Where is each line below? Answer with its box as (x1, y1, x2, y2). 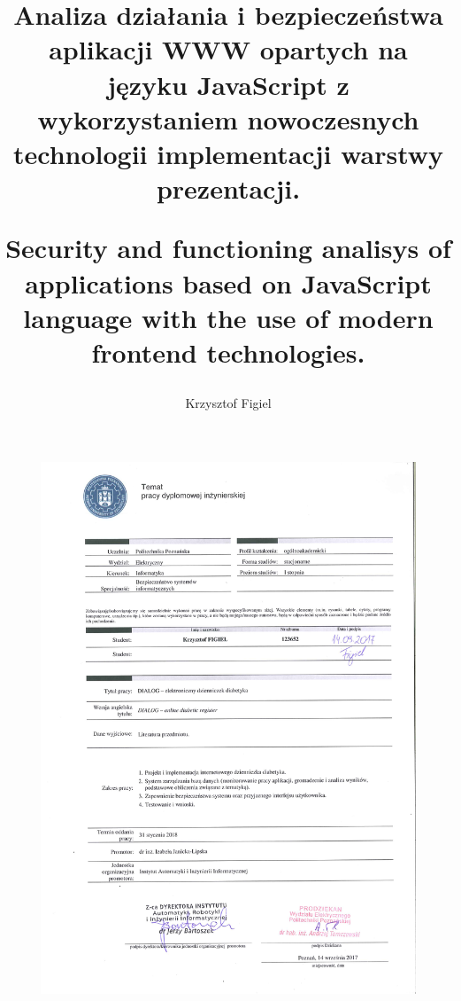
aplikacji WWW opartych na (49, 31, 408, 67)
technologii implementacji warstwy (12, 135, 444, 171)
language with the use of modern (23, 299, 434, 335)
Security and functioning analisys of (5, 230, 451, 266)
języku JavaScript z (107, 66, 350, 102)
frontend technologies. (91, 333, 365, 370)
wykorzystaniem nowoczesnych (37, 100, 419, 137)
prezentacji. (156, 170, 301, 207)
